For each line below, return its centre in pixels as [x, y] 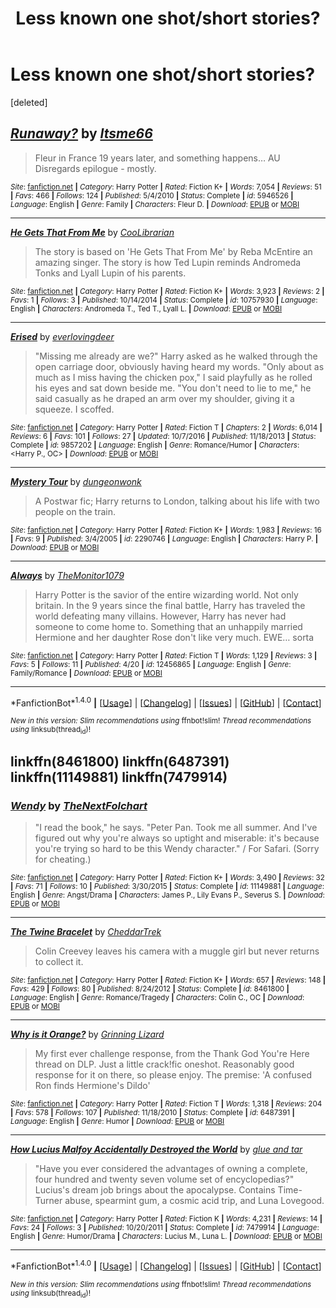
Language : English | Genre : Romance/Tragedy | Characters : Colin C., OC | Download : [157, 998]
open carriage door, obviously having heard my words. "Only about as [179, 366]
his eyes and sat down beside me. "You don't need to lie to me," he [173, 388]
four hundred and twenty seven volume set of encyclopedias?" [164, 1179]
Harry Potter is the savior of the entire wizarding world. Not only [166, 594]
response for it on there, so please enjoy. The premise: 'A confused [173, 1075]
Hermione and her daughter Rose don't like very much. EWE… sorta [174, 637]
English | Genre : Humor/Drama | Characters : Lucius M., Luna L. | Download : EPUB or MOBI [166, 1237]
